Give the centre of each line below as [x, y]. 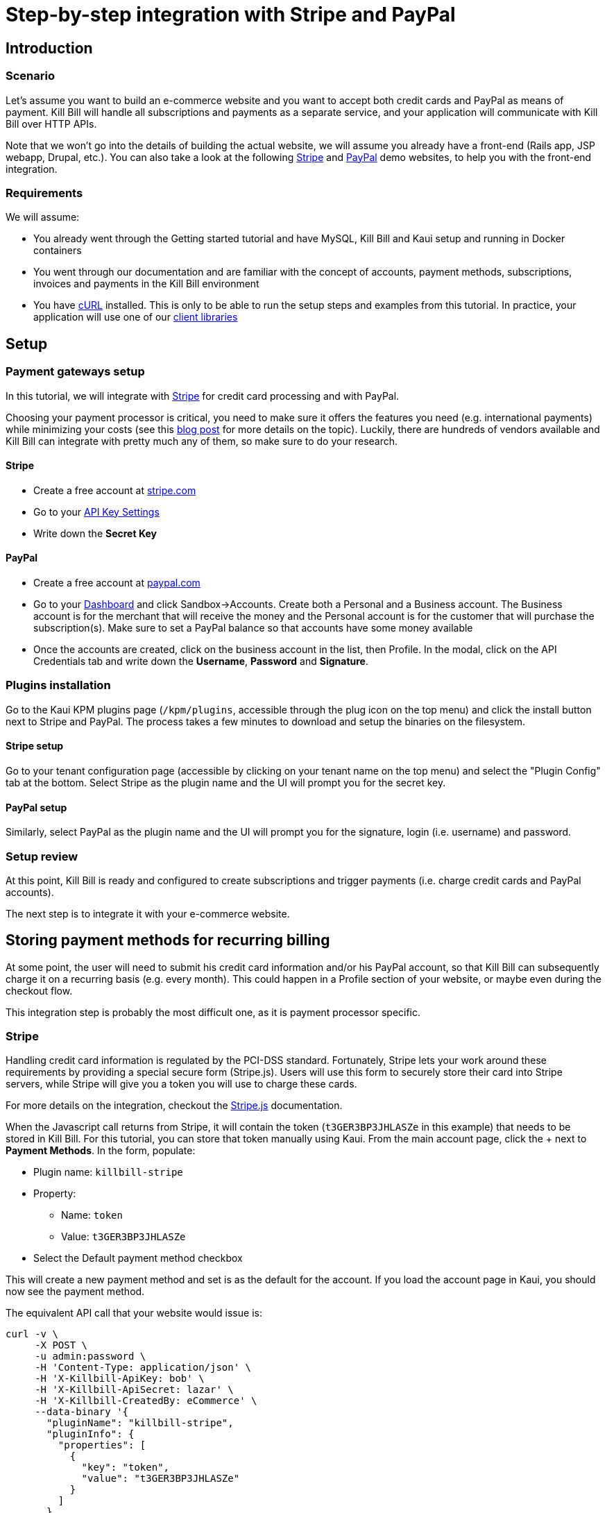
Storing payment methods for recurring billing [168, 940]
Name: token [92, 1215]
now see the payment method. [75, 1292]
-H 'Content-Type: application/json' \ [143, 1368]
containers [58, 251]
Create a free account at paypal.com [117, 582]
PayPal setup [36, 807]
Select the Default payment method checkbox [138, 1258]
